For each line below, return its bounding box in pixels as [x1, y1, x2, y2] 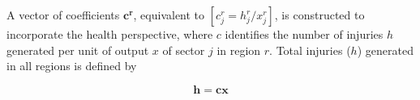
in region [216, 41, 261, 58]
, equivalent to [133, 6, 205, 23]
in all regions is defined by [6, 57, 137, 74]
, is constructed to [274, 6, 365, 23]
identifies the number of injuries [225, 26, 384, 42]
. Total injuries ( [269, 41, 351, 58]
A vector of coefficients [6, 6, 120, 23]
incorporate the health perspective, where [6, 26, 213, 42]
